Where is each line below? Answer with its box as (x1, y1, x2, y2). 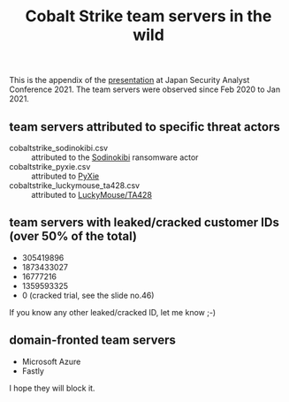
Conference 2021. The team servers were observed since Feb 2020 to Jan (9, 84, 281, 95)
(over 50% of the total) (9, 229, 137, 244)
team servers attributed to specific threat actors (9, 119, 280, 134)
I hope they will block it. (9, 383, 95, 393)
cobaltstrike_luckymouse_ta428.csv (9, 180, 140, 191)
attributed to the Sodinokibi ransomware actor (31, 152, 199, 163)
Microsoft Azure (21, 356, 81, 367)
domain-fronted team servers (9, 333, 177, 348)
